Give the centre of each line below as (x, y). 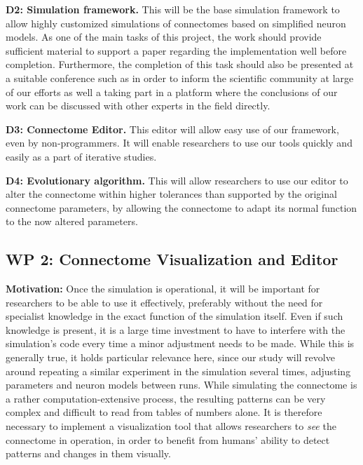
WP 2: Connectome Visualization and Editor (172, 259)
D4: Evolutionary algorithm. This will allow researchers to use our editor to (177, 180)
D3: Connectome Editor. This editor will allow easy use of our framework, (172, 129)
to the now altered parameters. (72, 221)
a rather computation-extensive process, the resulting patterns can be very (166, 398)
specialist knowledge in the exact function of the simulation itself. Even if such (174, 316)
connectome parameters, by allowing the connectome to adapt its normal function (181, 207)
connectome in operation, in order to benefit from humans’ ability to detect (168, 439)
